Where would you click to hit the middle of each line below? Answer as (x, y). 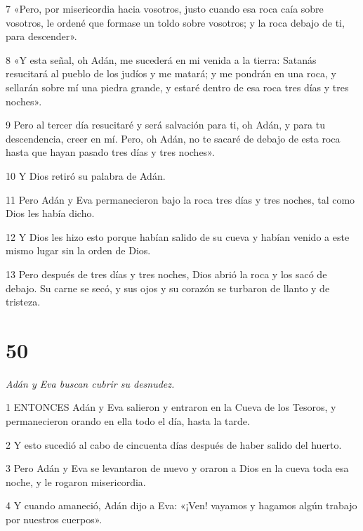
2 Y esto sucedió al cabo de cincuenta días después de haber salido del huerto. (174, 444)
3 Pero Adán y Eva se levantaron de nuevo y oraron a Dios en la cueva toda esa (177, 468)
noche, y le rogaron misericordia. (76, 481)
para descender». (41, 36)
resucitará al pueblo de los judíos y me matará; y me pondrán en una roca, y (171, 73)
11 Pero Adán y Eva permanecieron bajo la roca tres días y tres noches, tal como (180, 199)
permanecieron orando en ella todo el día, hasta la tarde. (128, 421)
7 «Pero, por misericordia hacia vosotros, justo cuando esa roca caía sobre (165, 8)
